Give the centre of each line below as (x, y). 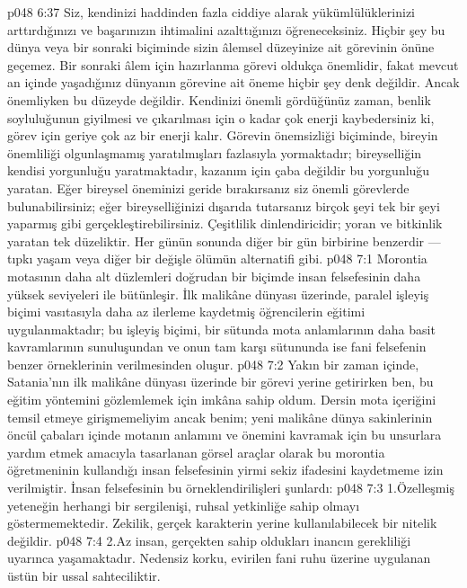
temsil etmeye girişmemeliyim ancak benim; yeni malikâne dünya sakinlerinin (220, 417)
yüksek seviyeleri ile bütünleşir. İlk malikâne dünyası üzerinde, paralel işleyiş (218, 294)
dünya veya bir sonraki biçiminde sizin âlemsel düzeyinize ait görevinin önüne (221, 47)
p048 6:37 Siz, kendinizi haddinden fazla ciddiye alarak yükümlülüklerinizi (211, 12)
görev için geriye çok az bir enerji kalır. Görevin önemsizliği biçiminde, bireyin (223, 135)
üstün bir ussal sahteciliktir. (84, 575)
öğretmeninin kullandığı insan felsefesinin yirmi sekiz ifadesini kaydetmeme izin (225, 470)
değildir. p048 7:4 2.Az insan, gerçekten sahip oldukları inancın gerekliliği (209, 540)
